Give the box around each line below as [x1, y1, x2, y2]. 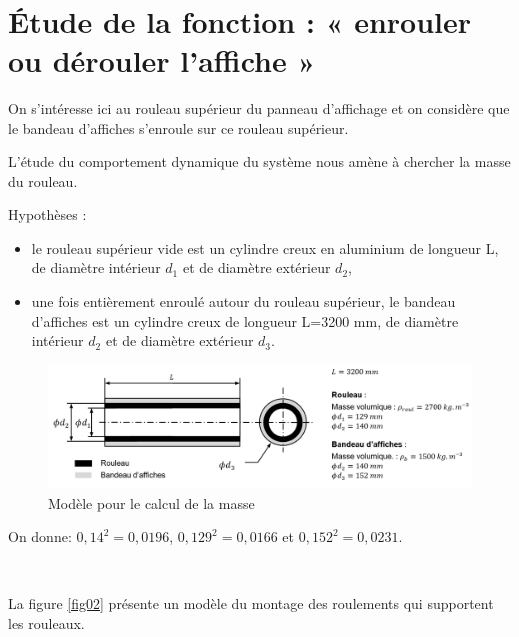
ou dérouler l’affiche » [8, 39, 316, 80]
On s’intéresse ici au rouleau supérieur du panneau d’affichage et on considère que [8, 97, 510, 118]
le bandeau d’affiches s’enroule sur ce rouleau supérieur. [8, 117, 349, 138]
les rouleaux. [8, 613, 85, 634]
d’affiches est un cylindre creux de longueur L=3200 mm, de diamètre [31, 310, 459, 331]
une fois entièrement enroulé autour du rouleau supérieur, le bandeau [31, 291, 456, 312]
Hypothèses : [8, 204, 87, 225]
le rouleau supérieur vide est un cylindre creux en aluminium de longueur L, [31, 237, 499, 258]
